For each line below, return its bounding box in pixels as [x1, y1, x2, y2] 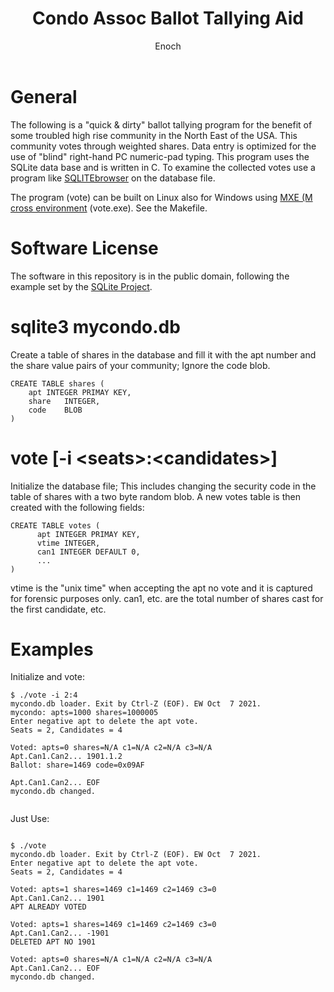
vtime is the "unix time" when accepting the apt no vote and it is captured [10, 582, 313, 594]
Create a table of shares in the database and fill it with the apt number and [10, 348, 317, 361]
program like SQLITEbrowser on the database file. [10, 172, 216, 184]
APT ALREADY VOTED [10, 902, 87, 912]
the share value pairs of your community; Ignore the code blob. [10, 359, 271, 371]
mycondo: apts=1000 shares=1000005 [10, 708, 159, 718]
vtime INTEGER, [36, 538, 101, 548]
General [10, 85, 78, 108]
